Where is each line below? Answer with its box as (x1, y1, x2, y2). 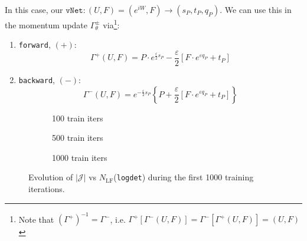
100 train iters (52, 111, 103, 124)
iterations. (28, 183, 65, 195)
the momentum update (5, 18, 87, 31)
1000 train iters (52, 151, 107, 163)
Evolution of (28, 171, 73, 183)
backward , (18, 73, 55, 85)
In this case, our (5, 4, 63, 15)
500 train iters (52, 131, 103, 144)
